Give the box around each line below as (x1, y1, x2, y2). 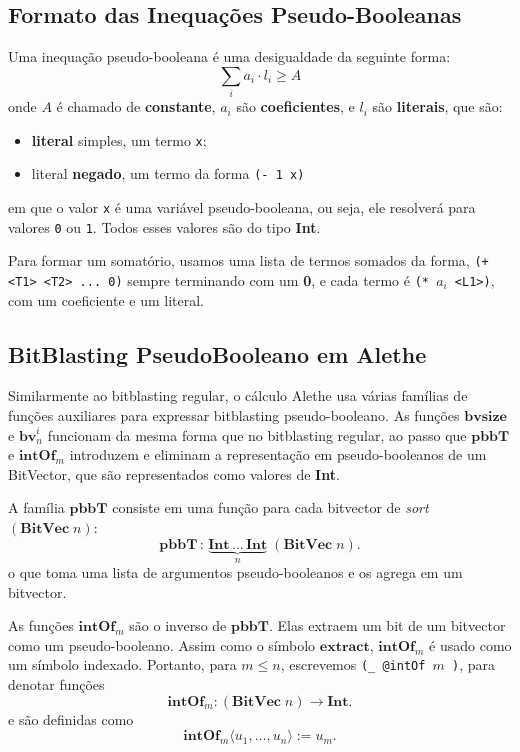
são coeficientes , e (236, 96, 355, 117)
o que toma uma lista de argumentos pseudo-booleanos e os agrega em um (8, 562, 463, 583)
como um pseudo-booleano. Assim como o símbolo (8, 634, 316, 655)
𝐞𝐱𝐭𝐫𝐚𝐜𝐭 (319, 639, 370, 654)
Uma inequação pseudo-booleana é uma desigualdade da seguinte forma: (8, 46, 451, 67)
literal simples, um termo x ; (31, 129, 207, 150)
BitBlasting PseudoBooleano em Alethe (8, 338, 427, 369)
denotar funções (8, 674, 105, 695)
